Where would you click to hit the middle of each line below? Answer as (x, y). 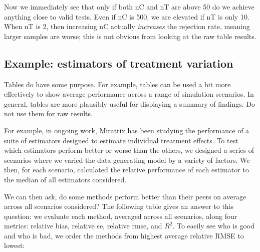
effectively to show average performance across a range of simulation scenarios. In (129, 94)
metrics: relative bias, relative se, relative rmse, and (83, 226)
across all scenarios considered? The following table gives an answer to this (119, 206)
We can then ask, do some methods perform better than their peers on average (125, 196)
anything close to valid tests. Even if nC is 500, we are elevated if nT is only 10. (127, 16)
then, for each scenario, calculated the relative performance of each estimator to (126, 170)
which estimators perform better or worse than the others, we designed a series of (129, 150)
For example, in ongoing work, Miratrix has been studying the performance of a (127, 130)
